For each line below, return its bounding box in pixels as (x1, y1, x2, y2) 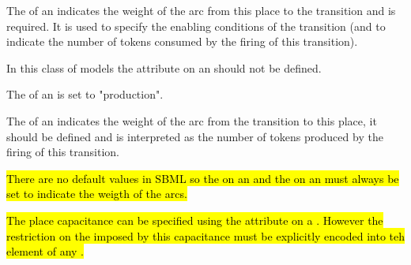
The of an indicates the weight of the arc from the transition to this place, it (6, 112, 377, 129)
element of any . (6, 243, 84, 259)
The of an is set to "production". (6, 86, 164, 103)
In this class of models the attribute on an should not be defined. (6, 59, 322, 76)
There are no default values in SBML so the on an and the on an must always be (6, 170, 399, 186)
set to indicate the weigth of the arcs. (6, 185, 187, 202)
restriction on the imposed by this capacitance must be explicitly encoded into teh (6, 227, 405, 244)
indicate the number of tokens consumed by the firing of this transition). (6, 33, 358, 50)
